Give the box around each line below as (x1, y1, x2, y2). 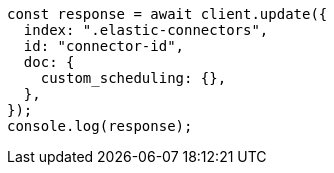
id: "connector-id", (23, 38, 185, 54)
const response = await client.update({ (7, 6, 328, 22)
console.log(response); (7, 118, 193, 134)
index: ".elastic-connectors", (23, 22, 269, 38)
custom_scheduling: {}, (40, 70, 227, 86)
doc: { (23, 54, 75, 70)
